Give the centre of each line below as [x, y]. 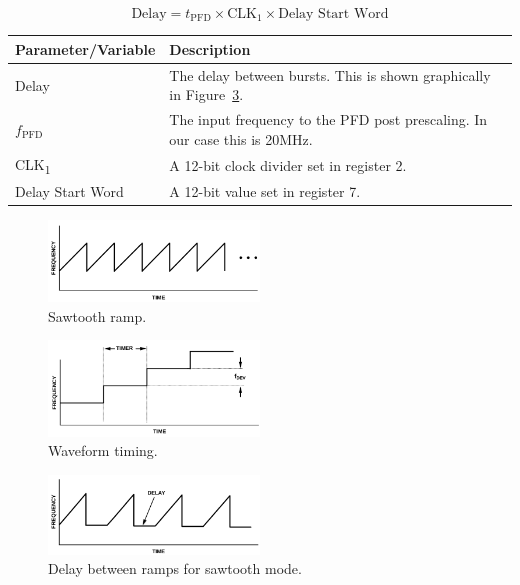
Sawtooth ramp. [97, 315]
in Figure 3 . [206, 94]
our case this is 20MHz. [241, 138]
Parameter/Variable [85, 48]
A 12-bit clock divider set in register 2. [288, 164]
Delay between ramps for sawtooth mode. [175, 568]
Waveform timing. [103, 450]
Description [210, 48]
